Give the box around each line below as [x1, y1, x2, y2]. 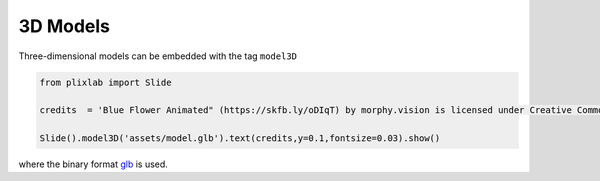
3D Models [18, 15, 110, 37]
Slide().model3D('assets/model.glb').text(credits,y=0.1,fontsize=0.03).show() [39, 133, 441, 144]
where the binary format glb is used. [18, 158, 169, 170]
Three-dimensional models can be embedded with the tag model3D [18, 50, 298, 62]
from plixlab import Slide [39, 76, 172, 88]
